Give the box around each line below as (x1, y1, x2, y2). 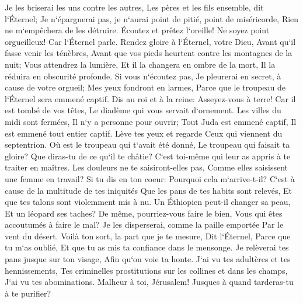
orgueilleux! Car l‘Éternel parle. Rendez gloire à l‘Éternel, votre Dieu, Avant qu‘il (5, 35, 296, 47)
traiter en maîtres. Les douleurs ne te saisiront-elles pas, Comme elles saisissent (5, 161, 288, 173)
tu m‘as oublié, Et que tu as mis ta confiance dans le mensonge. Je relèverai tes (5, 241, 289, 253)
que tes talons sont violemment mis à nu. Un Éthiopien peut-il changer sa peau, (5, 196, 291, 208)
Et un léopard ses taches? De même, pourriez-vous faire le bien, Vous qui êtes (5, 207, 283, 219)
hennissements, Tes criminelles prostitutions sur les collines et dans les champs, (5, 264, 288, 276)
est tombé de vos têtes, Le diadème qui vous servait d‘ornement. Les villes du (5, 104, 281, 116)
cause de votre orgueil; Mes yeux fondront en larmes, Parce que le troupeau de (5, 81, 285, 93)
